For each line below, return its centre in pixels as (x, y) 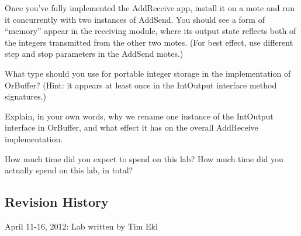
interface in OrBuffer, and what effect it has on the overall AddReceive (132, 127)
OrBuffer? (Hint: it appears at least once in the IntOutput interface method (141, 85)
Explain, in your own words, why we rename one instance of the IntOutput (139, 116)
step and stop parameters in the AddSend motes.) (94, 54)
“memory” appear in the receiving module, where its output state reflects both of (150, 31)
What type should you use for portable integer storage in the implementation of (148, 73)
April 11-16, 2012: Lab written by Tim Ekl (81, 226)
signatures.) (25, 96)
